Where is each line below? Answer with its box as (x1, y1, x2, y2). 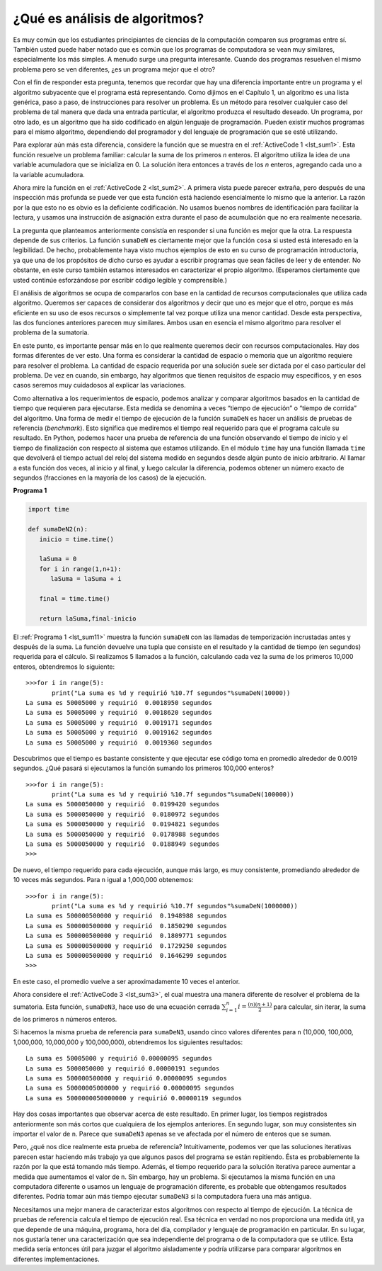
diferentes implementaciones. (13, 1255, 100, 1263)
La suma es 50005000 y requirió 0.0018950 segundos (25, 699, 212, 706)
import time (28, 505, 70, 514)
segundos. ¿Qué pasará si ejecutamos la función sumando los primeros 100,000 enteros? (13, 764, 274, 772)
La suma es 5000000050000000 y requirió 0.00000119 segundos (25, 1094, 242, 1102)
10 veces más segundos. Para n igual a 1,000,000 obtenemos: (13, 876, 194, 884)
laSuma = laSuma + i (50, 575, 122, 583)
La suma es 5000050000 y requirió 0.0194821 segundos (25, 820, 220, 828)
